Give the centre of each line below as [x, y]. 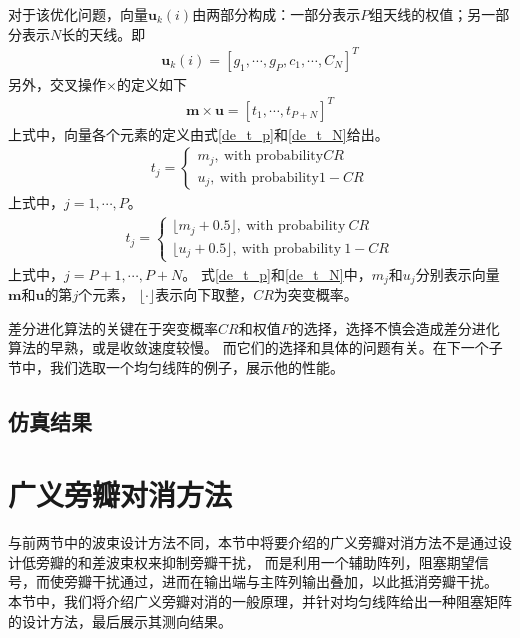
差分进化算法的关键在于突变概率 [113, 327]
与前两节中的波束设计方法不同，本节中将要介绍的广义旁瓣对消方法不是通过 [253, 542]
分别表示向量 [457, 273]
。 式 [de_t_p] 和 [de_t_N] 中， [277, 273]
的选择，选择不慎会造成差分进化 [394, 327]
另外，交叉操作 [57, 83]
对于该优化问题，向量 [78, 14]
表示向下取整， [204, 294]
